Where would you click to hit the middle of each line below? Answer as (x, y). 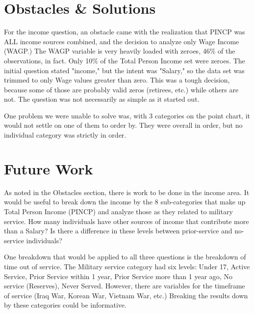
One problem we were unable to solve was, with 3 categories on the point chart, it (127, 115)
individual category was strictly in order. (65, 135)
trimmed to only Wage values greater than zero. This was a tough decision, (117, 80)
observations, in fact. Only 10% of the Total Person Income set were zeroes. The (125, 60)
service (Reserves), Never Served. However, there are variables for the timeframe (125, 286)
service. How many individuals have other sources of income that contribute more (127, 221)
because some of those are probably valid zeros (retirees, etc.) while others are (121, 89)
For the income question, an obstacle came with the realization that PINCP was (125, 32)
